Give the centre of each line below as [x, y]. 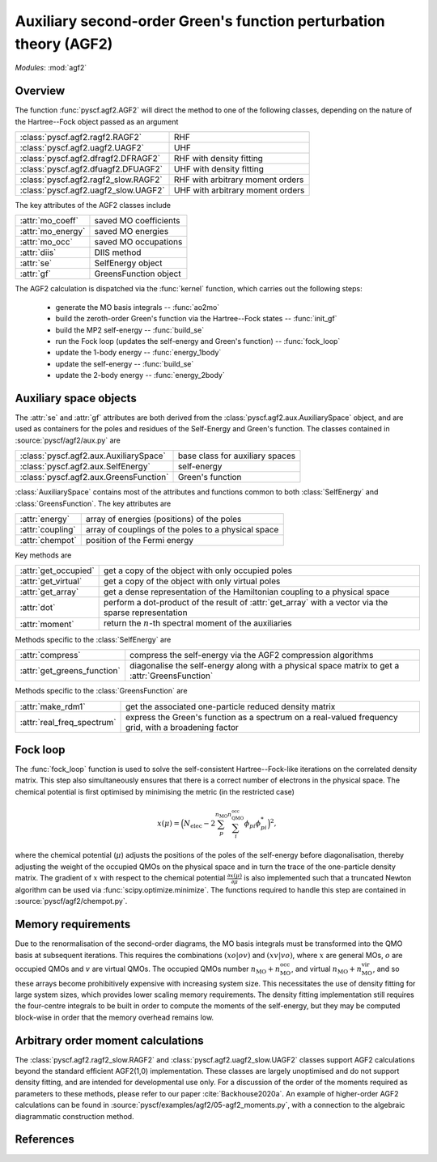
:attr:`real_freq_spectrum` [68, 722]
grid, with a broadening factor [182, 727]
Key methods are [43, 555]
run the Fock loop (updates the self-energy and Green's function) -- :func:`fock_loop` [198, 341]
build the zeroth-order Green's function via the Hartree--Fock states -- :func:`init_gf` [196, 319]
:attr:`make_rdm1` [53, 706]
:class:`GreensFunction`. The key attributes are [93, 503]
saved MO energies [132, 231]
